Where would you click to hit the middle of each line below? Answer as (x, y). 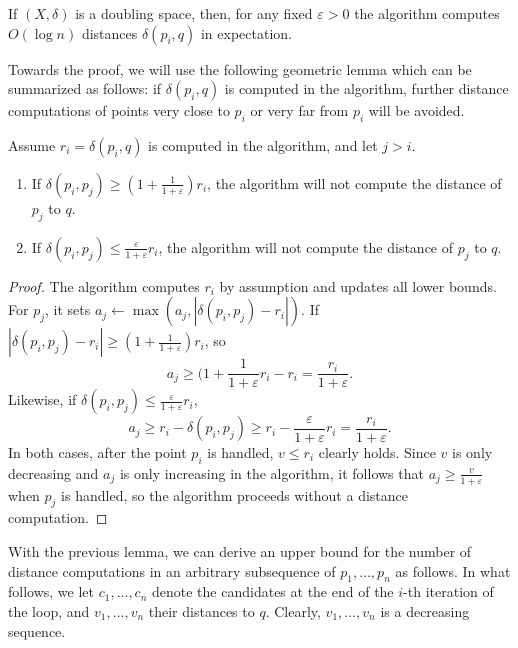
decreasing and (53, 472)
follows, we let (51, 591)
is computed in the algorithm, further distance (366, 88)
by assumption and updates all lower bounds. (358, 285)
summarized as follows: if (85, 88)
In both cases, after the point (97, 452)
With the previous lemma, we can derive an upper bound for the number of (240, 551)
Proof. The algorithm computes (104, 285)
